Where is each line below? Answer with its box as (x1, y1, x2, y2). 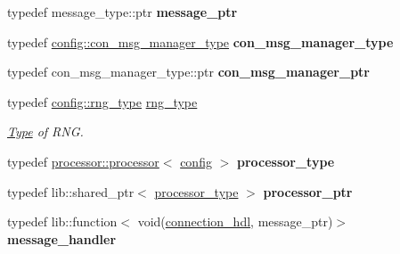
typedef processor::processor (7, 152, 159, 170)
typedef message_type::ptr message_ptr (7, 3, 238, 20)
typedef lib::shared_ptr (7, 182, 135, 201)
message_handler (7, 229, 117, 248)
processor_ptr (263, 182, 353, 201)
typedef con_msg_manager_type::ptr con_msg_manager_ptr (7, 62, 371, 81)
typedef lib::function (7, 212, 118, 231)
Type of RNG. (7, 122, 84, 141)
